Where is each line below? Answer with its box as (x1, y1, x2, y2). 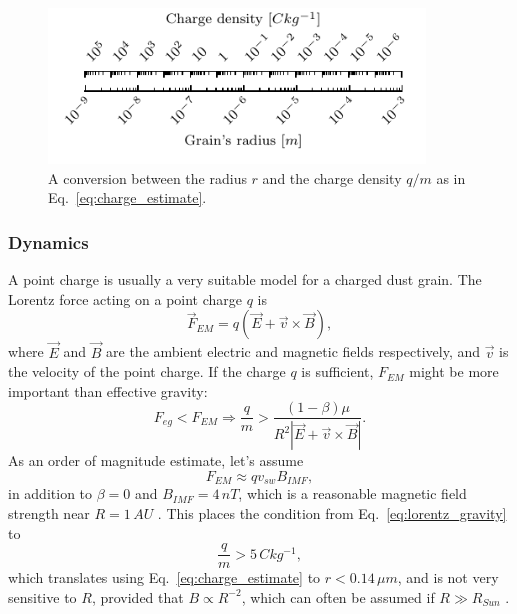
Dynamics (8, 229, 89, 254)
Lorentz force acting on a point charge (8, 288, 243, 309)
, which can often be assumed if (241, 586, 435, 607)
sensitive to (8, 586, 77, 607)
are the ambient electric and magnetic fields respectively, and (106, 341, 481, 362)
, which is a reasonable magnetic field (238, 483, 467, 504)
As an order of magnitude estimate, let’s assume (8, 450, 304, 471)
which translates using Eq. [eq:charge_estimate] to (8, 567, 321, 588)
